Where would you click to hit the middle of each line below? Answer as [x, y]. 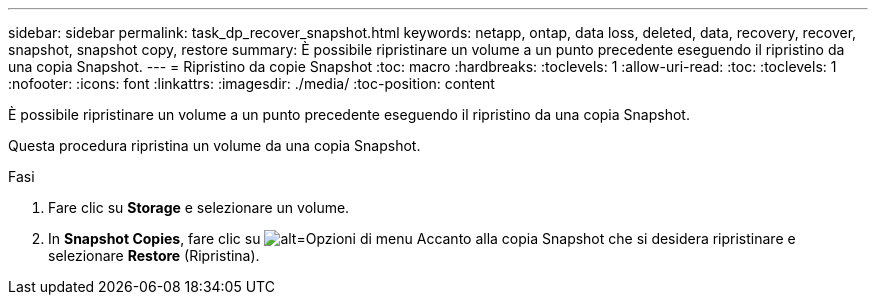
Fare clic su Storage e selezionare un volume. [199, 207]
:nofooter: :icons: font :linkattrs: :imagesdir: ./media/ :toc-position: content [251, 83]
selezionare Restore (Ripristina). [154, 255]
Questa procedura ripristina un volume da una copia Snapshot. [214, 145]
